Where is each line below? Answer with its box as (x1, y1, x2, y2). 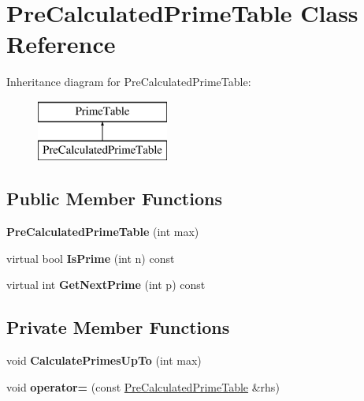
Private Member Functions (6, 315, 230, 339)
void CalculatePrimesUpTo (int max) (6, 352, 202, 369)
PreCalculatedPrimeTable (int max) (6, 223, 199, 240)
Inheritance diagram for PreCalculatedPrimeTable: (6, 73, 251, 90)
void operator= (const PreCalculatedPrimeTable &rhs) (6, 378, 280, 395)
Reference (6, 28, 116, 60)
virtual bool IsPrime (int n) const (6, 249, 175, 266)
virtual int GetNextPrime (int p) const (6, 276, 206, 293)
